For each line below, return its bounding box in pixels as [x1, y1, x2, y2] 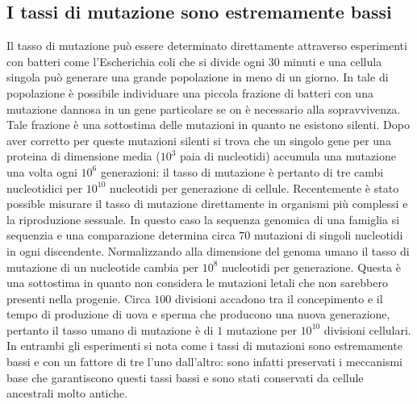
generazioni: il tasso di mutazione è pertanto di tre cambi [100, 163, 384, 180]
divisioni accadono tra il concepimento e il [175, 289, 383, 306]
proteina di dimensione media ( [6, 148, 161, 165]
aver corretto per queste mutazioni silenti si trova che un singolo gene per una [6, 131, 391, 148]
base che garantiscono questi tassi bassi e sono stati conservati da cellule [6, 369, 364, 385]
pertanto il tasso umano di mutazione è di [6, 321, 214, 338]
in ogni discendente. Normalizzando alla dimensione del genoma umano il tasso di [6, 242, 410, 259]
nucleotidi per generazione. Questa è [222, 258, 401, 275]
